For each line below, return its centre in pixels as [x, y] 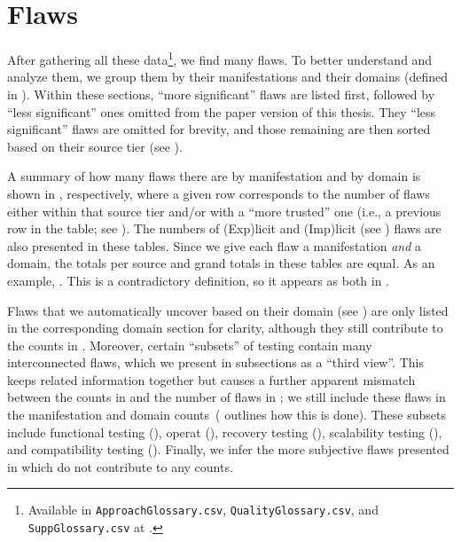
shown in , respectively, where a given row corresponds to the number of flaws [219, 193]
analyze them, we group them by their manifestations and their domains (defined [227, 77]
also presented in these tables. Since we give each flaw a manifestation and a [215, 245]
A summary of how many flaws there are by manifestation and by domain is [214, 176]
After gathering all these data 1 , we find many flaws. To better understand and [220, 58]
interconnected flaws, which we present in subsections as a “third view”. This [215, 362]
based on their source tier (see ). [95, 146]
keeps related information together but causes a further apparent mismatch [211, 379]
